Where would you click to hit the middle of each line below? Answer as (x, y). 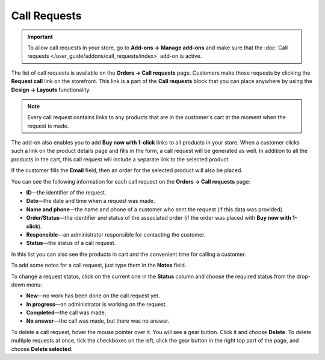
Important (40, 37)
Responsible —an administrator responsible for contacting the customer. (116, 234)
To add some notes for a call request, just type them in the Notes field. (99, 265)
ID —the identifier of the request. (66, 193)
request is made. (48, 126)
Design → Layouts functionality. (51, 90)
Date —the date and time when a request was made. (91, 201)
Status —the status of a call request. (71, 243)
